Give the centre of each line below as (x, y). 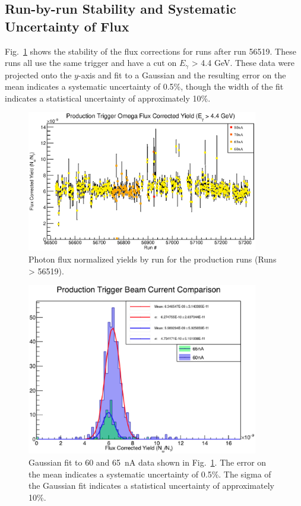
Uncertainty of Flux (67, 26)
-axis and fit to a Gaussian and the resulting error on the (182, 75)
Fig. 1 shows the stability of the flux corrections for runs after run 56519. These (150, 51)
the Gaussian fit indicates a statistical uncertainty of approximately (151, 486)
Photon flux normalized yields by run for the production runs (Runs (153, 259)
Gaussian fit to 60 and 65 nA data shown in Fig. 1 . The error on (148, 462)
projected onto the (38, 75)
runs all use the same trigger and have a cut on (91, 63)
